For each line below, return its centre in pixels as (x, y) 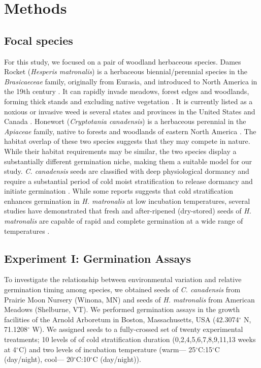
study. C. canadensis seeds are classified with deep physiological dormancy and (127, 171)
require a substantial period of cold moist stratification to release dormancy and (128, 181)
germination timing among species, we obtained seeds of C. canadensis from (122, 289)
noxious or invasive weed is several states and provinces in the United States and (130, 111)
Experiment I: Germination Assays (97, 258)
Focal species (39, 40)
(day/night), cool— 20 (39, 359)
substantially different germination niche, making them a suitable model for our (128, 161)
